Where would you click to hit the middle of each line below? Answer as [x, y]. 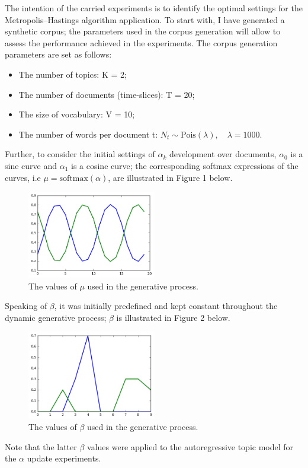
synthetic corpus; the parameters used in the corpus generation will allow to [143, 31]
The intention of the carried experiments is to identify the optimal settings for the [154, 8]
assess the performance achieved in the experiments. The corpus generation [141, 42]
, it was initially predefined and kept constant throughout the [166, 306]
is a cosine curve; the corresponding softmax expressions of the [185, 165]
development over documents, [223, 154]
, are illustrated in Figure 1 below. [170, 177]
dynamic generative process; [56, 317]
